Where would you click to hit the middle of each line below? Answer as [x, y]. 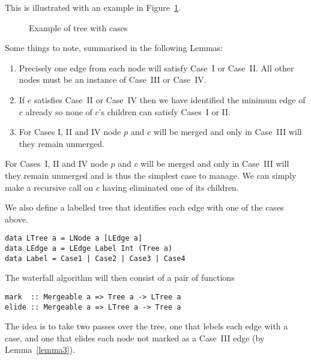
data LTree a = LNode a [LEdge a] [74, 238]
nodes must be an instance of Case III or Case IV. [113, 79]
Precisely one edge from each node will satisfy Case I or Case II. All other [156, 67]
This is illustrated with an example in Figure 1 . [93, 7]
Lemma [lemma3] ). [40, 349]
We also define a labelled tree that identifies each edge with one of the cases [144, 207]
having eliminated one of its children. [171, 187]
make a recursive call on [49, 187]
